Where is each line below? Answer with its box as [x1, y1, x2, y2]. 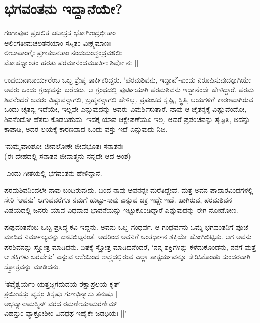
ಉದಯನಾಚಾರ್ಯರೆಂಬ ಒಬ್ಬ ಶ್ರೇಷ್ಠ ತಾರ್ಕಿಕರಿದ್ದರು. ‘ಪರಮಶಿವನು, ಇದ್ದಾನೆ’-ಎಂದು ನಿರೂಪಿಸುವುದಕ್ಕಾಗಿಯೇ [4, 74, 251, 85]
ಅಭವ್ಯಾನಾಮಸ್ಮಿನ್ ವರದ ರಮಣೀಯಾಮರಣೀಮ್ [4, 298, 118, 308]
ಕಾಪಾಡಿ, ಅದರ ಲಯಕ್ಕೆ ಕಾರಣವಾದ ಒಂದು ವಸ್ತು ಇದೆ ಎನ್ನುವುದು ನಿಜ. [4, 124, 168, 134]
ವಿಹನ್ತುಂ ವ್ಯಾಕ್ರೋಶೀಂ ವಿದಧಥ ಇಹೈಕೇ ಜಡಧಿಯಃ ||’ [4, 308, 127, 318]
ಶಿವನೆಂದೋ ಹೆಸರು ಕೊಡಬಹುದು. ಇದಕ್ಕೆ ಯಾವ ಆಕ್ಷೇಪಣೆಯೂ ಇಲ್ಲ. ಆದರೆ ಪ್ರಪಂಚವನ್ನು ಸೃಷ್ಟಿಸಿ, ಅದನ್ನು [4, 113, 250, 124]
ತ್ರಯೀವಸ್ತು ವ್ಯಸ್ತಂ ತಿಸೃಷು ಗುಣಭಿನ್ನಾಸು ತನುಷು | [4, 288, 118, 299]
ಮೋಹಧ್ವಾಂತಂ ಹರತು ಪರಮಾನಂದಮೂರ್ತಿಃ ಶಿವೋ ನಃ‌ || [4, 57, 139, 67]
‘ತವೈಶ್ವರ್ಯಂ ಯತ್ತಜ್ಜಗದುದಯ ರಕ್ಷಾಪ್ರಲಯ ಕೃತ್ [4, 278, 120, 289]
